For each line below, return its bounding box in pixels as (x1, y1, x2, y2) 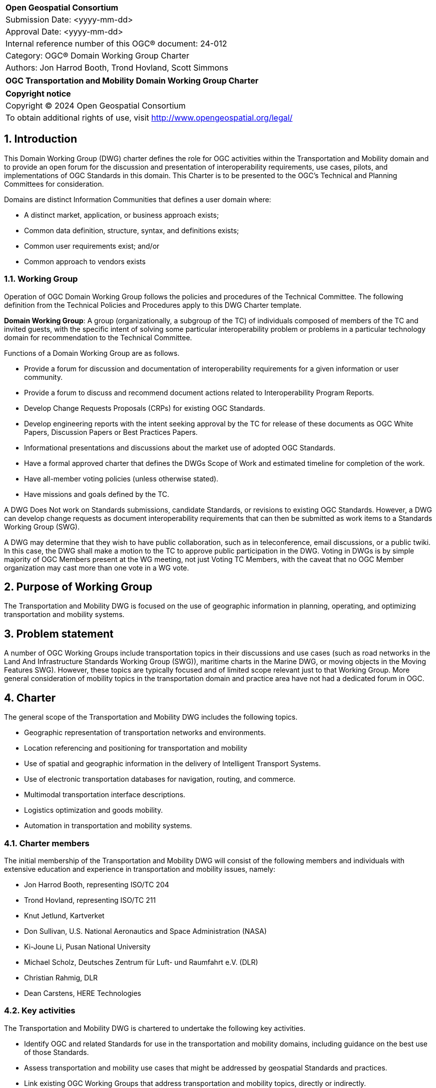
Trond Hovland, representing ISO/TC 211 (24, 895, 156, 904)
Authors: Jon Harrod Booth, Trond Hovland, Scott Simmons (6, 63, 228, 73)
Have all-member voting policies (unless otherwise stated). (24, 474, 219, 483)
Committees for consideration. (4, 179, 104, 188)
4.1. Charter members (4, 838, 90, 848)
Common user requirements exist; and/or (24, 241, 160, 250)
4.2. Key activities (4, 1005, 76, 1016)
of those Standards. (24, 1047, 89, 1056)
